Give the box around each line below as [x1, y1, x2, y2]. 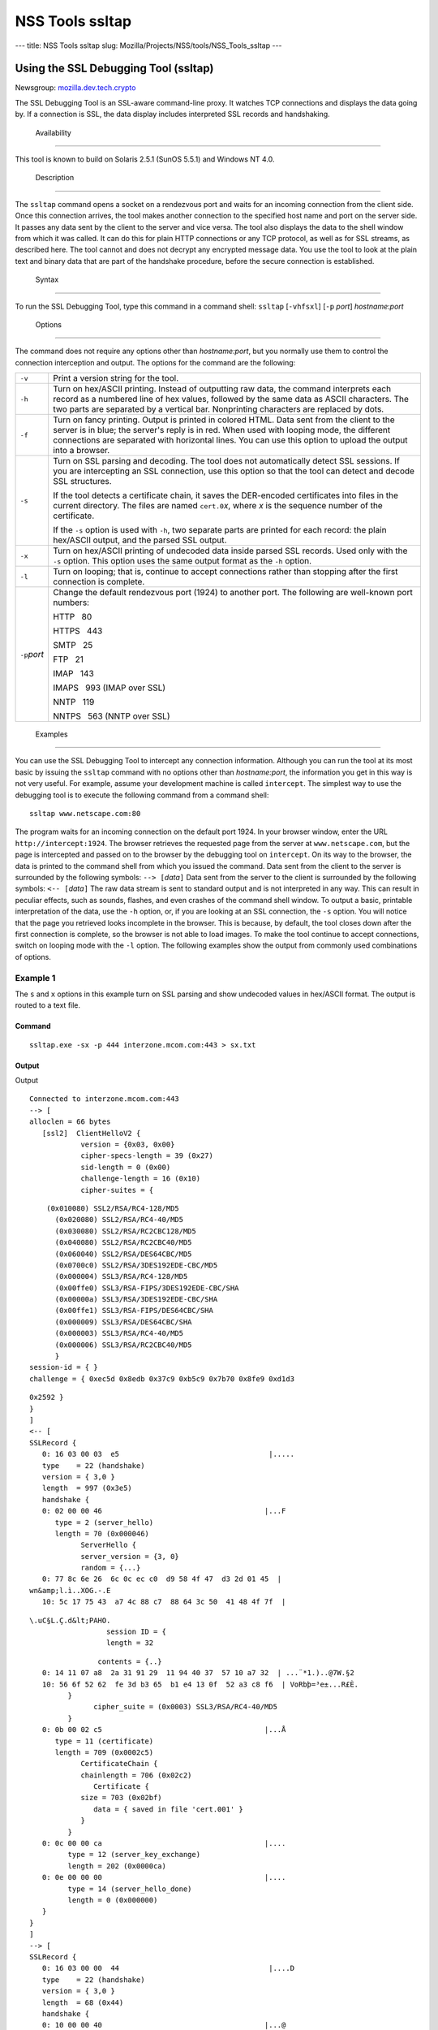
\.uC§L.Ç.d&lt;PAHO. [29, 1616, 111, 1625]
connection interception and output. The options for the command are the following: [15, 357, 296, 367]
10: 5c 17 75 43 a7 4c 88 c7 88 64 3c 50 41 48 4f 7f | [41, 1597, 286, 1607]
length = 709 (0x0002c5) [54, 1747, 154, 1757]
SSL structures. [53, 476, 113, 487]
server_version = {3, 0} [80, 1552, 180, 1561]
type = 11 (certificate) [54, 1736, 154, 1746]
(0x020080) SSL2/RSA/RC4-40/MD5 [54, 1215, 184, 1224]
